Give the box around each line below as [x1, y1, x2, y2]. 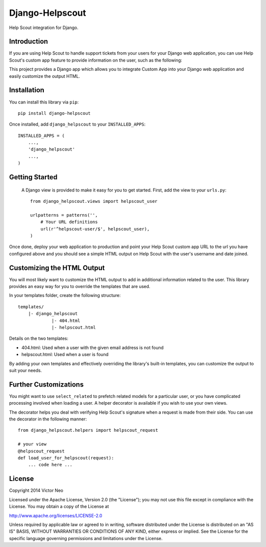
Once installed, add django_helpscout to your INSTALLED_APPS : [9, 121, 146, 128]
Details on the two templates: [9, 335, 68, 342]
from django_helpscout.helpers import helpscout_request [18, 427, 159, 433]
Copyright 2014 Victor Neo [9, 487, 64, 493]
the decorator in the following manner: [9, 416, 87, 422]
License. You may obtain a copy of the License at [9, 504, 109, 510]
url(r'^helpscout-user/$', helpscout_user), [40, 226, 150, 231]
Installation [9, 86, 44, 95]
